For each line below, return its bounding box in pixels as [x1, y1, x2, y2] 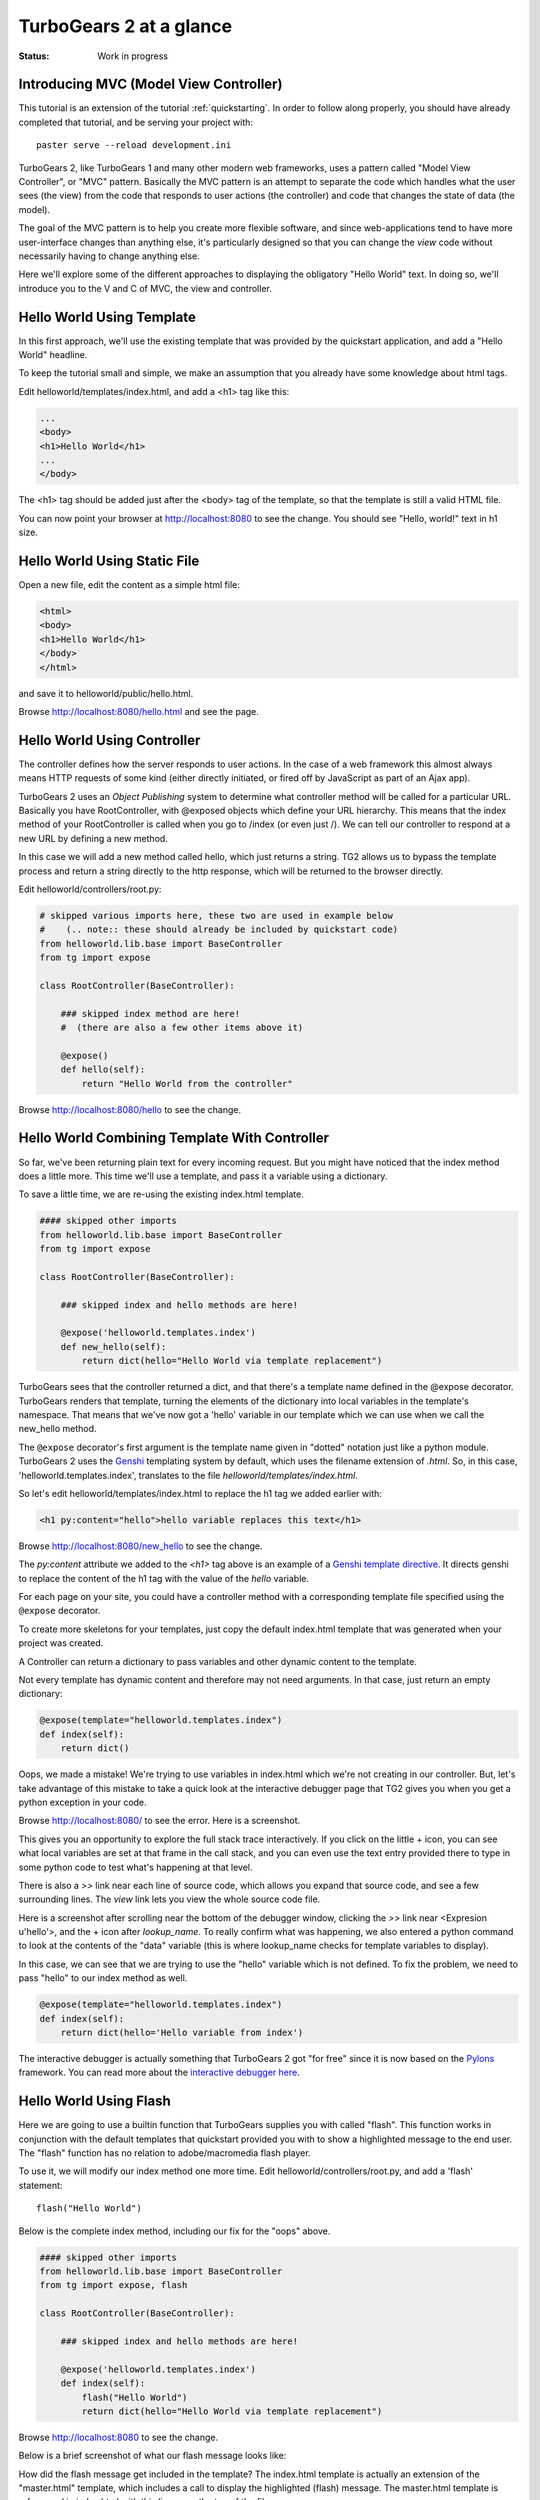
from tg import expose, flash [39, 2280, 188, 2291]
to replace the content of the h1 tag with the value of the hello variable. [18, 1572, 310, 1584]
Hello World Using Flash [18, 2093, 172, 2110]
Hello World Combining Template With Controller [18, 1130, 330, 1147]
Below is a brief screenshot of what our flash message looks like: [18, 2450, 287, 2462]
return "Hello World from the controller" [81, 1078, 294, 1089]
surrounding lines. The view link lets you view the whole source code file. [18, 1893, 321, 1905]
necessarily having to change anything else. [18, 250, 200, 262]
